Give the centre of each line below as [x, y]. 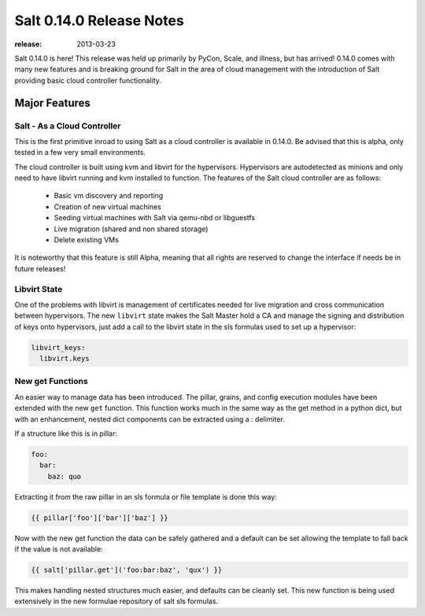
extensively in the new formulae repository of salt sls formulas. [116, 601]
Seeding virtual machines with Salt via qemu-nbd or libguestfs [155, 218]
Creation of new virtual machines [107, 207]
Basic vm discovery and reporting [109, 196]
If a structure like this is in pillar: [66, 433]
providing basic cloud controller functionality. [88, 80]
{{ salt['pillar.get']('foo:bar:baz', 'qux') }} [127, 570]
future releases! [40, 268]
